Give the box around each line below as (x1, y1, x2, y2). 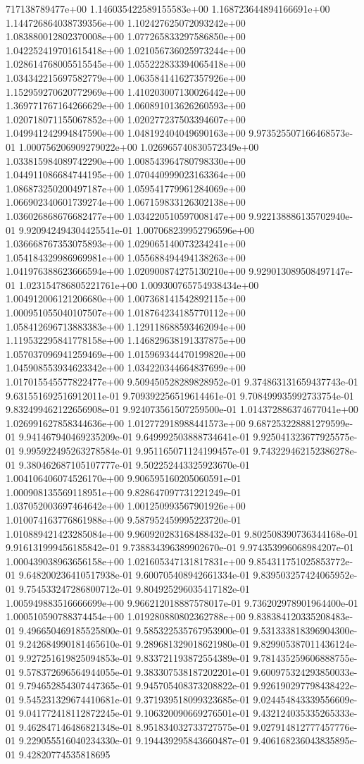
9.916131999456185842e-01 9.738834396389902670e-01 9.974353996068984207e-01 (6, 540, 354, 555)
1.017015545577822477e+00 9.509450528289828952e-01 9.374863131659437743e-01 (6, 374, 358, 389)
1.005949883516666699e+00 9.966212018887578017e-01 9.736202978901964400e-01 (6, 595, 358, 610)
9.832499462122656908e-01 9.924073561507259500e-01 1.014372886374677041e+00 (6, 402, 358, 417)
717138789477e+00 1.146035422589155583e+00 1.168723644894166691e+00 (6, 1, 330, 16)
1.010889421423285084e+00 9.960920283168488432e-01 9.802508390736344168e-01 (6, 526, 358, 541)
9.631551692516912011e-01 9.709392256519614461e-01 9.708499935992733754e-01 (6, 388, 354, 402)
